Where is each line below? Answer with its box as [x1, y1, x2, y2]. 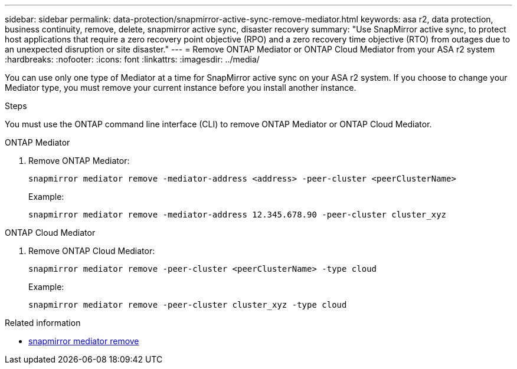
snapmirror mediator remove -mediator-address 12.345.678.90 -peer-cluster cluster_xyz [28, 210, 447, 219]
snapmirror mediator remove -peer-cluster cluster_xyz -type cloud [28, 300, 347, 309]
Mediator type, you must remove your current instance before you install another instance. [5, 83, 356, 93]
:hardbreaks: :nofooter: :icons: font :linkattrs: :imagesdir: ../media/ [5, 54, 260, 64]
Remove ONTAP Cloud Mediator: [28, 246, 155, 256]
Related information [5, 318, 81, 328]
